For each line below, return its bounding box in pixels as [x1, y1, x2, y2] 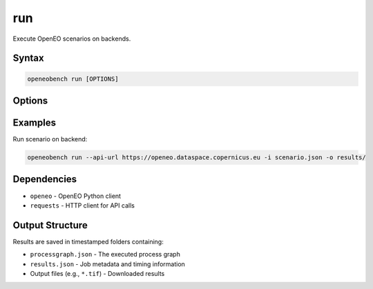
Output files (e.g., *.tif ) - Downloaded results [30, 270, 165, 278]
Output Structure [12, 219, 88, 231]
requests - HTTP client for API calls [30, 201, 135, 210]
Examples [12, 117, 57, 128]
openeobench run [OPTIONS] [27, 74, 119, 83]
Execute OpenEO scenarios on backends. [12, 34, 131, 43]
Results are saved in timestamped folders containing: [12, 237, 164, 246]
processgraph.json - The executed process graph [30, 250, 181, 259]
